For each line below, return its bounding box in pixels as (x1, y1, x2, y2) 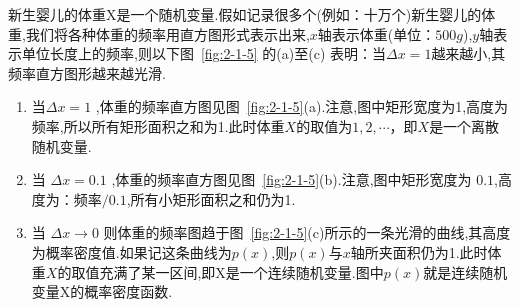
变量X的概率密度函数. (31, 281, 173, 302)
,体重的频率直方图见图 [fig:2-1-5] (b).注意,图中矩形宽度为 (111, 169, 472, 190)
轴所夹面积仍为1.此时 (350, 241, 488, 262)
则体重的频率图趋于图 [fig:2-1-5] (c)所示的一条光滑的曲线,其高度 (103, 222, 511, 243)
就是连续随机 (423, 261, 508, 282)
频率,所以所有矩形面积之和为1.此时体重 (31, 115, 285, 136)
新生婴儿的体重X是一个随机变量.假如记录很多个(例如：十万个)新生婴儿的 (8, 4, 482, 24)
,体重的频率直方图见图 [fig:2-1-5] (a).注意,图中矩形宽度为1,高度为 (95, 96, 509, 117)
